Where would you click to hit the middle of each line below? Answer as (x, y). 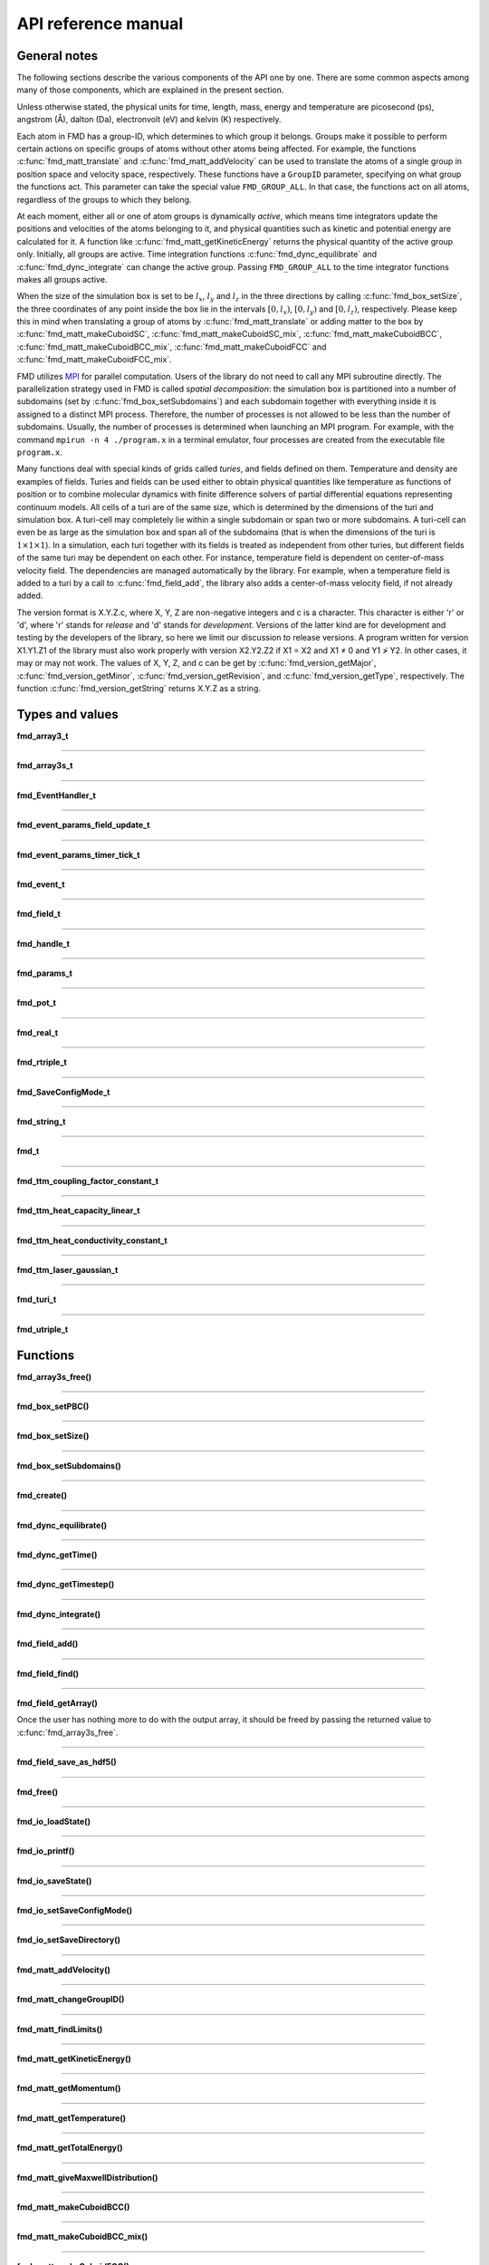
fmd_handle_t (43, 943)
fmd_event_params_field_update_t (83, 825)
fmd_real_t (38, 1032)
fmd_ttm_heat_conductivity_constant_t (92, 1240)
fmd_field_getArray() (58, 1702)
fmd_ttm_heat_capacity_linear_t (78, 1210)
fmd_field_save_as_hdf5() (67, 1762)
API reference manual (100, 24)
